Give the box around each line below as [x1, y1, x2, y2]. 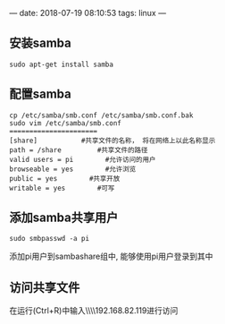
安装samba [9, 36, 71, 51]
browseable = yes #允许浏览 [9, 165, 137, 174]
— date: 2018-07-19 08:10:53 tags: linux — [9, 8, 167, 18]
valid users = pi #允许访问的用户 [9, 155, 156, 164]
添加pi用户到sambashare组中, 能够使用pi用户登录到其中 [9, 251, 213, 262]
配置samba [9, 87, 71, 102]
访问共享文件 [9, 279, 80, 294]
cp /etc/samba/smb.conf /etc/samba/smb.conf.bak [9, 111, 194, 120]
